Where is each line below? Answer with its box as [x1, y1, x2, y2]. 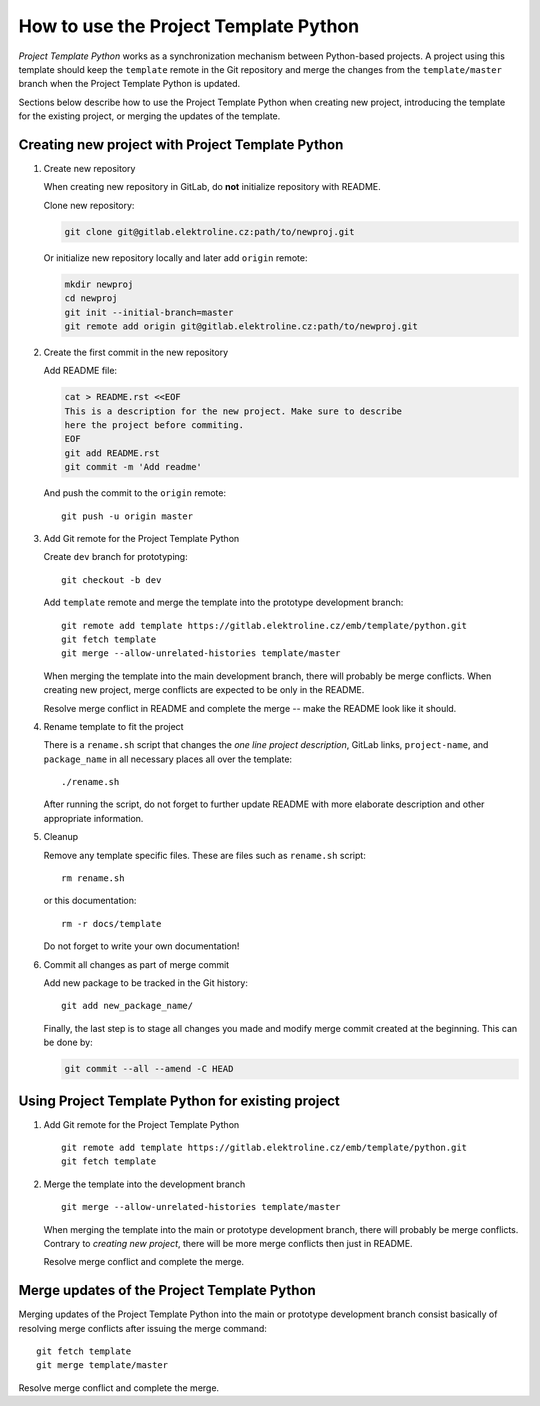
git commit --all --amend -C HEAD [64, 1063, 234, 1075]
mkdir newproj [64, 278, 134, 290]
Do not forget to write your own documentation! [43, 940, 240, 952]
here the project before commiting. [64, 420, 245, 431]
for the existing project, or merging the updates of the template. [18, 110, 281, 122]
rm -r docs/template [61, 918, 162, 929]
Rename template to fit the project [43, 720, 184, 732]
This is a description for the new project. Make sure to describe [64, 405, 403, 417]
